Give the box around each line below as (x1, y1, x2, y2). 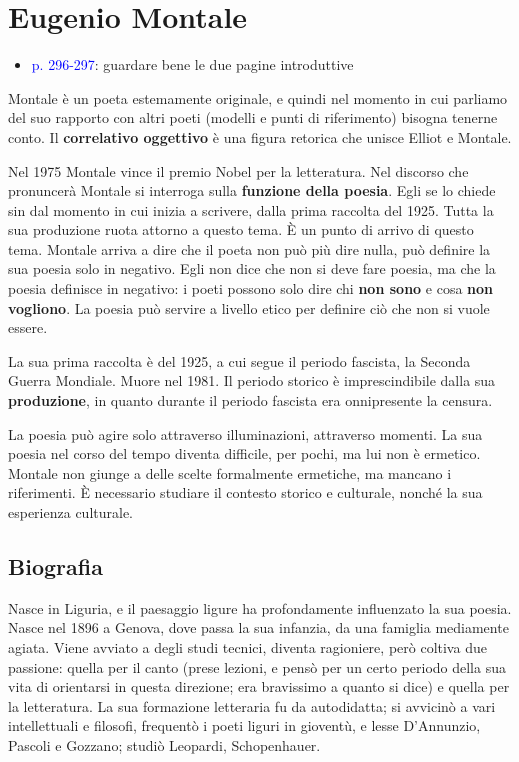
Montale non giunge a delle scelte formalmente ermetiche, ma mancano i (8, 462, 452, 483)
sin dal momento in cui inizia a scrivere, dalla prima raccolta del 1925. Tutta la (8, 199, 494, 220)
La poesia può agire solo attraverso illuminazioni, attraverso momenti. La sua (8, 423, 483, 444)
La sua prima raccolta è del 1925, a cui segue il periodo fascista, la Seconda (8, 350, 471, 371)
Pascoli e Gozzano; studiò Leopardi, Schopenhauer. (8, 734, 321, 755)
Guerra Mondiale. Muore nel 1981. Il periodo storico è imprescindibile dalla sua (8, 370, 496, 391)
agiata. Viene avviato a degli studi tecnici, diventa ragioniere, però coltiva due (8, 636, 487, 657)
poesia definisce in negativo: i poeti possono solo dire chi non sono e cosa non (8, 278, 494, 299)
